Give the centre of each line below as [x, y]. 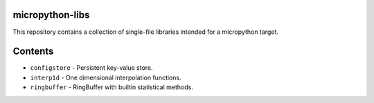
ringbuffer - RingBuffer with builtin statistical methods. [112, 87]
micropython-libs [51, 15]
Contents [33, 51]
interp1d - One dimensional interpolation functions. [106, 77]
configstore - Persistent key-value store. [91, 68]
